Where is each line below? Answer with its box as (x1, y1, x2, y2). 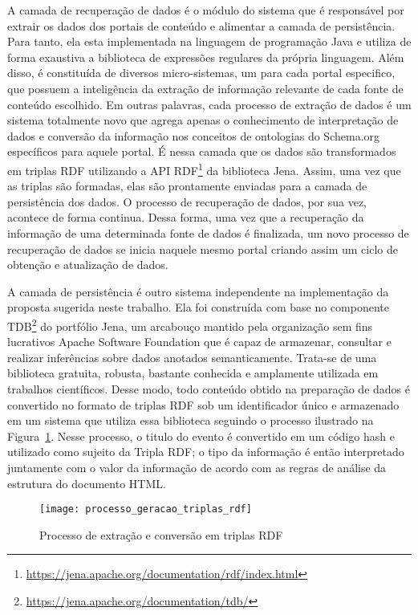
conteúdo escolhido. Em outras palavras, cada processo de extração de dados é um (7, 96, 412, 112)
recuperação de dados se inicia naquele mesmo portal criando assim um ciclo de (7, 240, 398, 257)
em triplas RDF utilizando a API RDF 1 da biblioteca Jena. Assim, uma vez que (7, 159, 401, 178)
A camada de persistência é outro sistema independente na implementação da (7, 283, 389, 299)
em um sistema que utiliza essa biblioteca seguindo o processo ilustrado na (7, 412, 374, 429)
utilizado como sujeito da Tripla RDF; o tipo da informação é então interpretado (7, 443, 404, 460)
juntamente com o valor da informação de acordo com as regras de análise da (7, 458, 387, 475)
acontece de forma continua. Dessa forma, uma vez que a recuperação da (7, 209, 364, 226)
